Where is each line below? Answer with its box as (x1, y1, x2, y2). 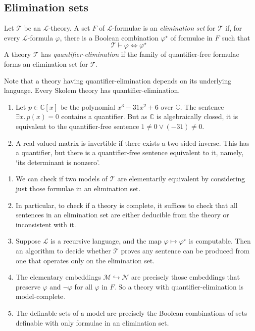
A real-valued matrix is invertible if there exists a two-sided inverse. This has (15, 137, 250, 148)
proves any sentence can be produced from (121, 245, 250, 255)
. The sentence (180, 101, 224, 112)
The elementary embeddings (15, 272, 101, 282)
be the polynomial (60, 101, 115, 112)
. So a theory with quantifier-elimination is (114, 281, 244, 291)
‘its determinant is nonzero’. (15, 157, 100, 167)
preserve (15, 281, 41, 291)
